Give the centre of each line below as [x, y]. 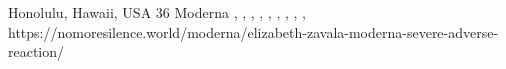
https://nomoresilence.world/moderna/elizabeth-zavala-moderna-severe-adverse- [253, 31]
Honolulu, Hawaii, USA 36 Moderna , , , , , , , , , [157, 12]
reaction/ [36, 51]
